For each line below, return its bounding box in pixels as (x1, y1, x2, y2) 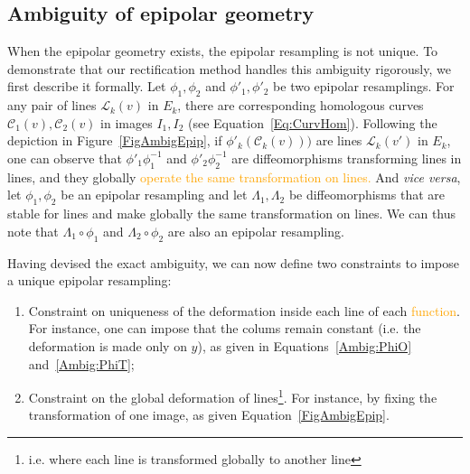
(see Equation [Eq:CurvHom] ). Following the (188, 113, 437, 132)
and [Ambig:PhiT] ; (28, 354, 135, 373)
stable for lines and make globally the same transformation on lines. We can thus (7, 204, 456, 223)
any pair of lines (7, 96, 97, 115)
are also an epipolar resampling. (167, 221, 344, 240)
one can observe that (7, 148, 122, 167)
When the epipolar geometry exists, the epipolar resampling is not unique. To (7, 42, 438, 60)
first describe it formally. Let (7, 77, 166, 96)
